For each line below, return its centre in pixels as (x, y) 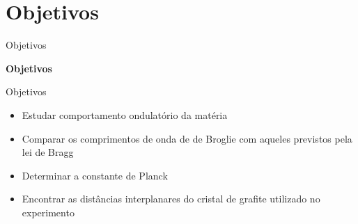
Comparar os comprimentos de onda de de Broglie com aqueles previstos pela (187, 138)
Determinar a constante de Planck (95, 175)
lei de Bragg (48, 152)
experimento (48, 212)
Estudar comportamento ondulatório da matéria (125, 114)
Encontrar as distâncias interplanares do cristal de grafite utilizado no (171, 199)
